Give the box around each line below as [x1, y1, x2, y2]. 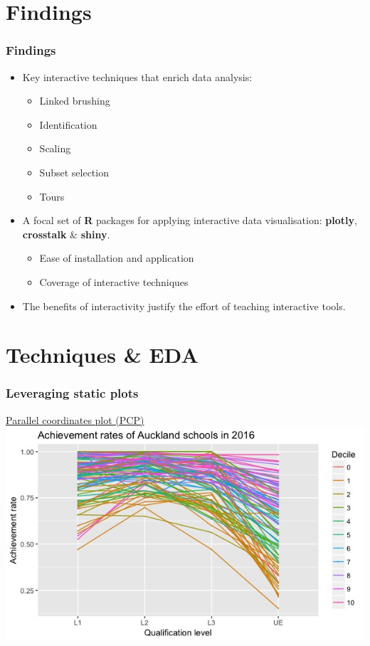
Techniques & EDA [6, 340, 199, 369]
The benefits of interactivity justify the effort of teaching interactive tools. [22, 298, 346, 313]
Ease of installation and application [39, 250, 194, 265]
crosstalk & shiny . [22, 226, 110, 241]
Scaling [39, 141, 71, 156]
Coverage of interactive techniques [39, 274, 189, 289]
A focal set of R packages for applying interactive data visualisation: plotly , [22, 213, 357, 228]
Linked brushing [39, 93, 110, 108]
